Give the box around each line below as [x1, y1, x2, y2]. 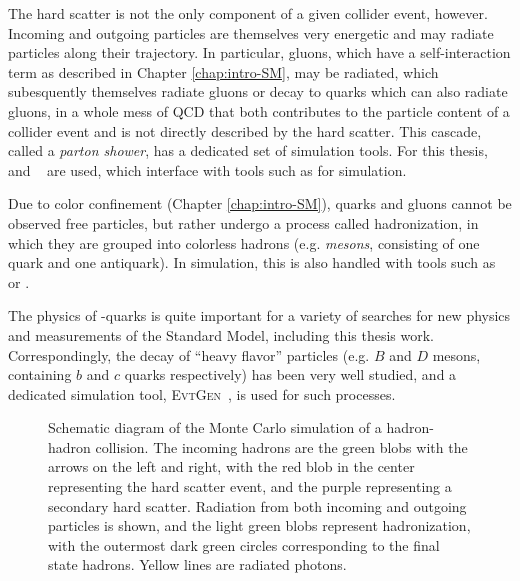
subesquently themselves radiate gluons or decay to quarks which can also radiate [8, 81, 508, 102]
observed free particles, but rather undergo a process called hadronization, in [8, 212, 479, 233]
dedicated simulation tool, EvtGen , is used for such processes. [8, 383, 396, 404]
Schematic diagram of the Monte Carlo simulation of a [48, 417, 382, 438]
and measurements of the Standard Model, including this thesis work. [8, 324, 434, 345]
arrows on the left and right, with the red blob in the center [48, 456, 415, 477]
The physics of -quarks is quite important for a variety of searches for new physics [8, 305, 511, 326]
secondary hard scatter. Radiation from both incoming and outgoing [48, 495, 467, 516]
